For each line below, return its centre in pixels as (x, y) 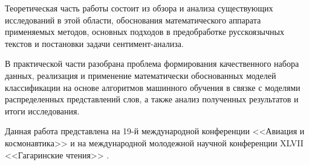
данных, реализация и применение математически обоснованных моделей (141, 75)
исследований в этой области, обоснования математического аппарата (133, 20)
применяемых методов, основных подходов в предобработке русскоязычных (145, 32)
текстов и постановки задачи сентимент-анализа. (94, 43)
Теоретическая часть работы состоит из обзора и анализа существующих (139, 8)
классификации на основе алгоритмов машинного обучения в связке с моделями (153, 87)
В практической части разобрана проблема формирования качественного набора (152, 64)
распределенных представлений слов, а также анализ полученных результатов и (152, 99)
